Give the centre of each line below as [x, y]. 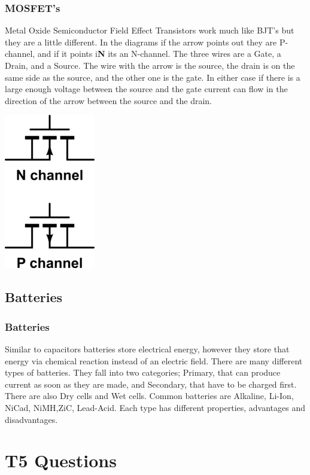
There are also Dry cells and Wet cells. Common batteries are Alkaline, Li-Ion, [149, 396]
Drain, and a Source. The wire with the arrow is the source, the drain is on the [150, 65]
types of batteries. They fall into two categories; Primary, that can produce [143, 372]
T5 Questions [61, 460]
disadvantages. [31, 419]
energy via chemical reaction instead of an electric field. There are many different [154, 360]
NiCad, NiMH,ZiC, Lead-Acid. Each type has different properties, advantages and [155, 407]
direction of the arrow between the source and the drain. [108, 100]
